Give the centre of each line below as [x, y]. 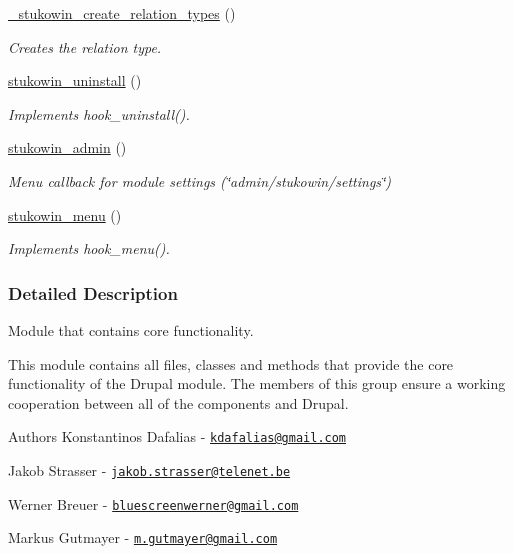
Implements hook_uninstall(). [99, 113]
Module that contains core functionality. [131, 329]
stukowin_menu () [65, 214]
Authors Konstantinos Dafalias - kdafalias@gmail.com [177, 436]
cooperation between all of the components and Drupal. [178, 402]
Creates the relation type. [85, 46]
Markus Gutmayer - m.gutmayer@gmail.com [143, 537]
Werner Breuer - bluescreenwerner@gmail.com [153, 503]
